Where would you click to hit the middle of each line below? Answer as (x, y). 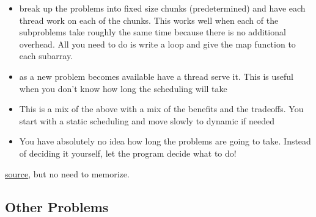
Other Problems (57, 206)
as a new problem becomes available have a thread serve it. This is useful (156, 76)
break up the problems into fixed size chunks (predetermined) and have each (162, 8)
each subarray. (46, 56)
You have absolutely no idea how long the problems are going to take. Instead (165, 141)
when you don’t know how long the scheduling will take (123, 88)
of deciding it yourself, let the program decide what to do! (128, 153)
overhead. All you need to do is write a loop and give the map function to (157, 44)
